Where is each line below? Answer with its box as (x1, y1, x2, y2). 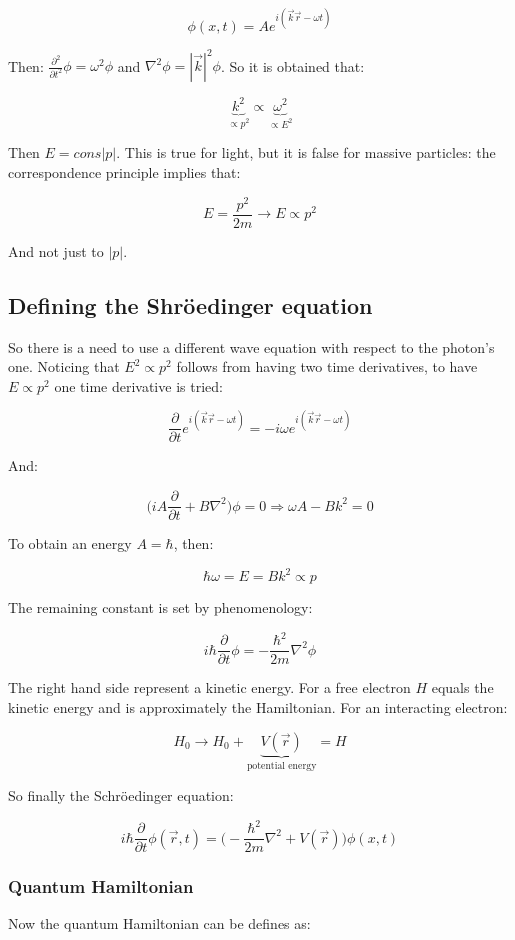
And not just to (8, 240, 104, 261)
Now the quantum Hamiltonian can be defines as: (8, 913, 311, 934)
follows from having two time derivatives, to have (176, 356, 478, 377)
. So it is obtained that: (220, 55, 365, 75)
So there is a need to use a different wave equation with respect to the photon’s (8, 336, 495, 357)
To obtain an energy (8, 533, 132, 554)
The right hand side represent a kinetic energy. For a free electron (8, 677, 411, 698)
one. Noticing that (8, 356, 120, 377)
